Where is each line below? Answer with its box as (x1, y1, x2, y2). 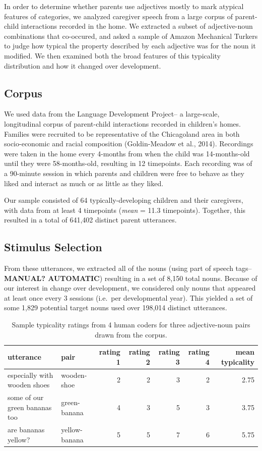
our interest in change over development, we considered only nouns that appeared (4, 283, 256, 293)
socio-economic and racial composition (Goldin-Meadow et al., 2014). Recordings (4, 138, 253, 149)
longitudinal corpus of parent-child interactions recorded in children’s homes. (4, 118, 241, 129)
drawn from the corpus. (95, 329, 167, 340)
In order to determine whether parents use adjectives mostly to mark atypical (4, 1, 244, 11)
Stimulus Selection (4, 239, 102, 255)
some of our (8, 392, 44, 403)
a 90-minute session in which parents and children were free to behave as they (4, 167, 244, 178)
